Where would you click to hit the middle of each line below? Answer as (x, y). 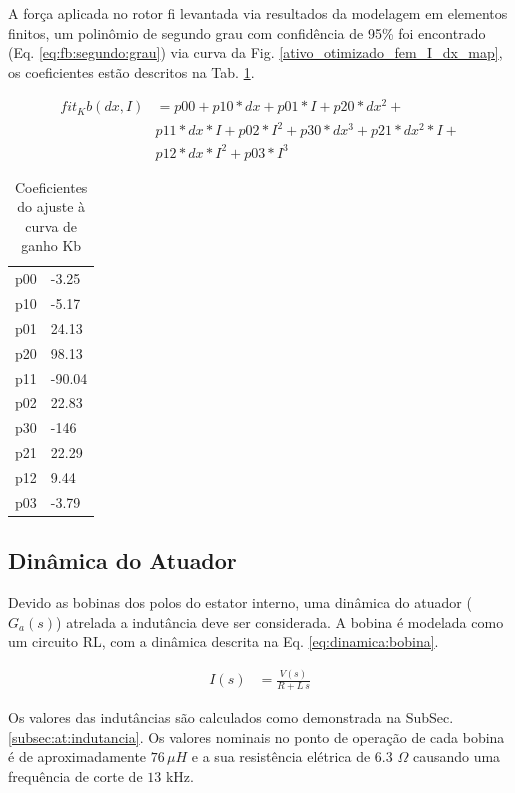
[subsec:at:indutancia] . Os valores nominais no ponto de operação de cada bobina (256, 736)
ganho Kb (51, 245)
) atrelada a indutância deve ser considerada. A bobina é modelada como (280, 621)
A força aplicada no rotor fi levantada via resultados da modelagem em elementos (258, 13)
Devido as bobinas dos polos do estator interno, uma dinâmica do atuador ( (240, 602)
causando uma (456, 756)
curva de (51, 225)
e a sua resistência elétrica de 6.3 (292, 756)
